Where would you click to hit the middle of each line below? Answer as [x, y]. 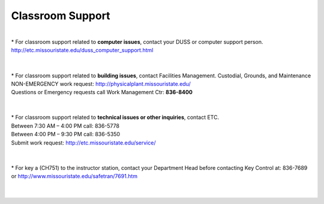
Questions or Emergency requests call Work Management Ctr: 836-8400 [102, 92]
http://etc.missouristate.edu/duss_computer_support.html [82, 50]
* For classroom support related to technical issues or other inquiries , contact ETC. [115, 118]
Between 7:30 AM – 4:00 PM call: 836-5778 [65, 125]
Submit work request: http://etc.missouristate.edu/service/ [83, 142]
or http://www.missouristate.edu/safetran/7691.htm [74, 176]
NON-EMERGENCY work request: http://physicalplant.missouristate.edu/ [101, 83]
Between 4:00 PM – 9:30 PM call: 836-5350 [65, 134]
